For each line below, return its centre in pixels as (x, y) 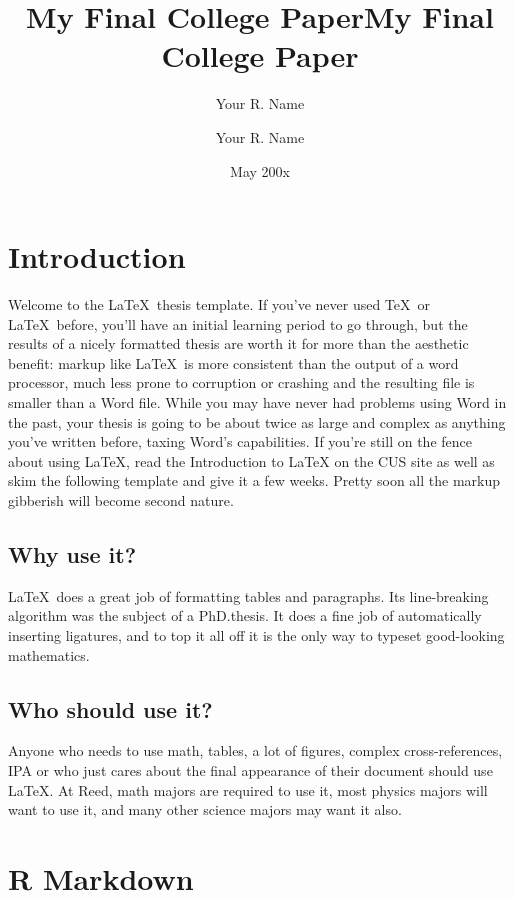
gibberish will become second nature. (121, 499)
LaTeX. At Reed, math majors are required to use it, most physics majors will (248, 789)
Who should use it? (110, 708)
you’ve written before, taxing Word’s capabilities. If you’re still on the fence (240, 441)
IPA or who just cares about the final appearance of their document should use (250, 769)
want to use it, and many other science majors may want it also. (205, 809)
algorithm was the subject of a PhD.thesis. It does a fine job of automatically (245, 615)
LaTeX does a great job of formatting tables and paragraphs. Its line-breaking (248, 595)
